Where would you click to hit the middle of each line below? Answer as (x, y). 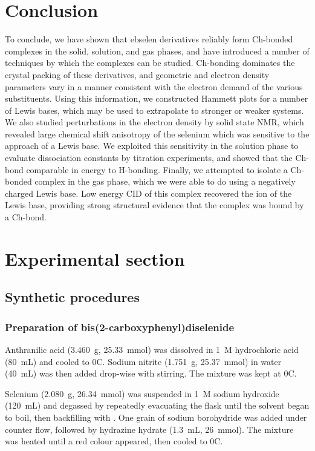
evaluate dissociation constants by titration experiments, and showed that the (149, 158)
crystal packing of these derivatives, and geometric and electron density (137, 74)
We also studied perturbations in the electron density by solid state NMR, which (154, 122)
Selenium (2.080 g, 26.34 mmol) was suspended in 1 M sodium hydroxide (142, 393)
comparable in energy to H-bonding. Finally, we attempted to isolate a (157, 169)
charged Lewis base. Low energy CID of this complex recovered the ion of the (148, 193)
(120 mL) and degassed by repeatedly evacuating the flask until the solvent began (157, 405)
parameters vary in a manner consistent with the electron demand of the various (154, 86)
